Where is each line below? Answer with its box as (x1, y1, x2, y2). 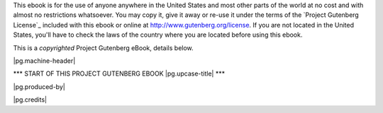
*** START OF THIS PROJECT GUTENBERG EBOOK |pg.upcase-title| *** (13, 69, 226, 78)
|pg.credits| (13, 95, 48, 104)
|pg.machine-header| (13, 56, 76, 65)
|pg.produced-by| (13, 82, 65, 91)
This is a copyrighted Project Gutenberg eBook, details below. (13, 43, 194, 52)
